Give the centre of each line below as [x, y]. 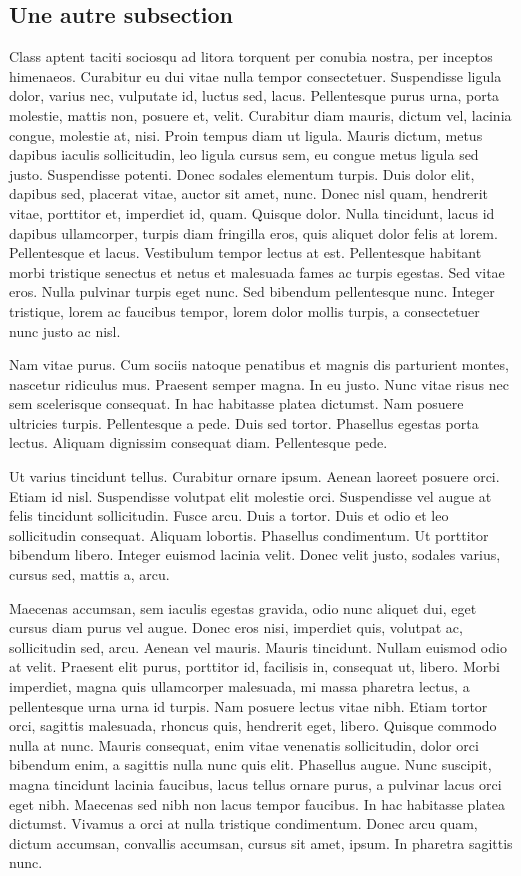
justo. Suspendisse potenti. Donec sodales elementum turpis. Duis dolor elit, [242, 173]
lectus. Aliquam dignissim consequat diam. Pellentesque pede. [198, 442]
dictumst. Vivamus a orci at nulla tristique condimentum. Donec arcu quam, [243, 823]
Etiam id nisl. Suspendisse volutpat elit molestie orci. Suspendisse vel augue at [250, 495]
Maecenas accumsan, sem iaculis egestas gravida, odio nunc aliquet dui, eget [243, 607]
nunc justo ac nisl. [65, 330]
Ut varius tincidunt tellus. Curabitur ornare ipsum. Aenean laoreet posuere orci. [254, 476]
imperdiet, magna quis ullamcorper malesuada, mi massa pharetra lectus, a [239, 686]
